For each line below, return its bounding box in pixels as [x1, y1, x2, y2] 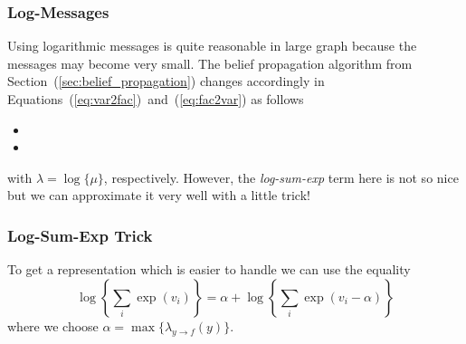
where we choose [7, 316, 99, 335]
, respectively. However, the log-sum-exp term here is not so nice [103, 167, 459, 186]
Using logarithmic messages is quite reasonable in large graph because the [7, 36, 417, 55]
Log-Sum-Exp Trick [7, 224, 153, 246]
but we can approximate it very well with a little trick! [7, 186, 310, 205]
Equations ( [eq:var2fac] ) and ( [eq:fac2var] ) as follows [7, 90, 304, 108]
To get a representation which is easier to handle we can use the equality [7, 260, 411, 279]
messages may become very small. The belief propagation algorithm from [7, 53, 413, 72]
